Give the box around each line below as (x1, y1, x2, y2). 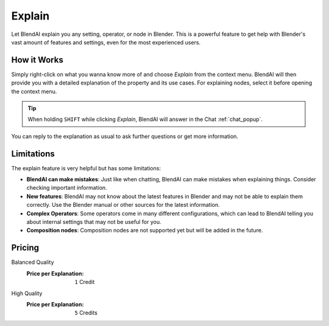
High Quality (11, 290, 43, 297)
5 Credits (74, 309, 97, 316)
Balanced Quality (11, 258, 54, 266)
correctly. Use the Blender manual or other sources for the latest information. (26, 201, 221, 209)
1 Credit (74, 279, 95, 286)
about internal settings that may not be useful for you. (26, 218, 161, 226)
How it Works (11, 55, 63, 65)
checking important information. (26, 184, 107, 192)
